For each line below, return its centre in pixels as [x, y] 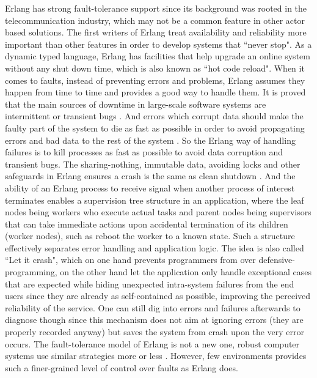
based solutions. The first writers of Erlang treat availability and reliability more [156, 32]
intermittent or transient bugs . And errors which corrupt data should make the [154, 116]
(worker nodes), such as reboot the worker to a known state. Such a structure [150, 236]
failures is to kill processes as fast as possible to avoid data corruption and [144, 152]
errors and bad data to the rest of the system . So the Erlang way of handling [150, 140]
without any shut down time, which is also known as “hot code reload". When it [155, 68]
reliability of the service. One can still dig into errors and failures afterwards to [153, 307]
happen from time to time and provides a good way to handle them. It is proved [155, 92]
